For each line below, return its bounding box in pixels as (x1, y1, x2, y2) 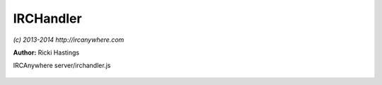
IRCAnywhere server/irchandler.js (13, 61, 111, 70)
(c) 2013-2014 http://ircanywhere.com (13, 35, 125, 44)
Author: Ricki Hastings (13, 48, 80, 57)
